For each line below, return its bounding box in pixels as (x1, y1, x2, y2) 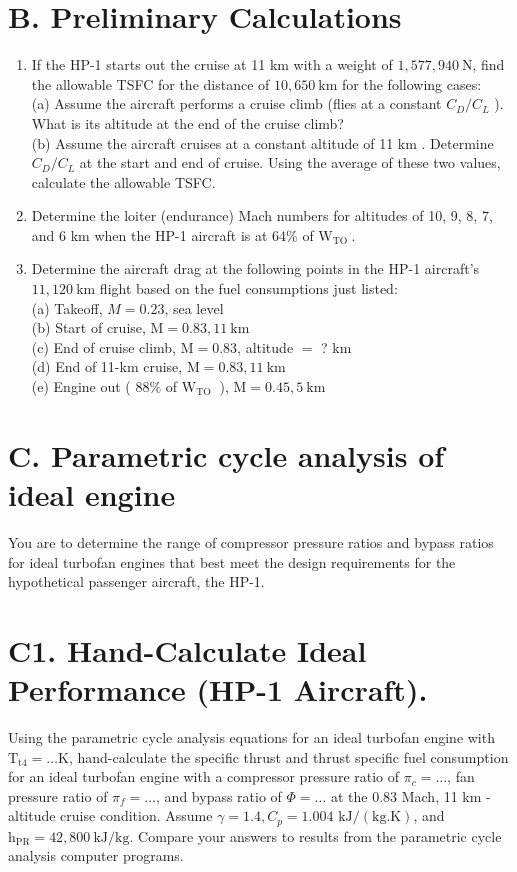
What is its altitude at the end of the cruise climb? (31, 112, 344, 133)
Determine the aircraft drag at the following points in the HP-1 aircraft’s (31, 258, 480, 279)
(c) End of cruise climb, (31, 336, 176, 357)
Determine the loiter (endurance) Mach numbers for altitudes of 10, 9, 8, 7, (31, 205, 493, 226)
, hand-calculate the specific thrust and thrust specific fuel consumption (68, 746, 509, 767)
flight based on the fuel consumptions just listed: (99, 278, 398, 299)
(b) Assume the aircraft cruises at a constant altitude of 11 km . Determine (31, 132, 494, 153)
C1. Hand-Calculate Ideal (8, 629, 367, 670)
